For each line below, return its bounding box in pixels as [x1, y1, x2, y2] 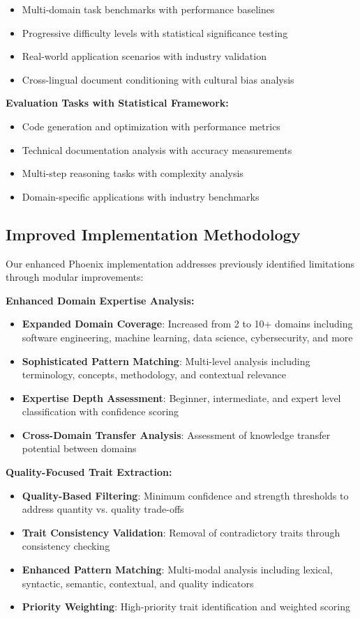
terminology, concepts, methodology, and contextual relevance [22, 367, 286, 382]
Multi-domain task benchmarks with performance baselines [22, 2, 275, 16]
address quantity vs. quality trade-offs [22, 502, 184, 516]
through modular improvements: [6, 270, 144, 284]
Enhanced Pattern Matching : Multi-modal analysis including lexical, [22, 562, 333, 577]
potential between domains [22, 441, 137, 456]
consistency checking [22, 539, 110, 553]
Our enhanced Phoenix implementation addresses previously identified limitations [6, 256, 355, 270]
